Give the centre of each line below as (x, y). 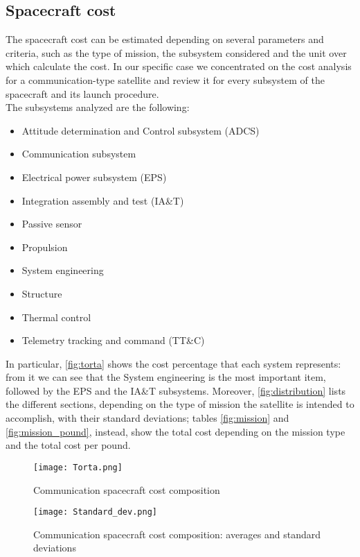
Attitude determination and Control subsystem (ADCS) (141, 130)
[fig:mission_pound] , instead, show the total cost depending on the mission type (175, 431)
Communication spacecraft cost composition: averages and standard (177, 534)
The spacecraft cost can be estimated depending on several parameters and (165, 39)
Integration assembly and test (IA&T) (103, 200)
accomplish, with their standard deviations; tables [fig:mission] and (147, 418)
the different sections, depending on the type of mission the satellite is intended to (180, 404)
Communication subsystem (79, 154)
